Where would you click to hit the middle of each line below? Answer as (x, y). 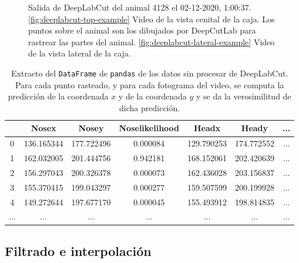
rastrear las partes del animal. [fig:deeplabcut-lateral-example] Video (152, 41)
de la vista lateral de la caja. (80, 53)
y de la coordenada (152, 96)
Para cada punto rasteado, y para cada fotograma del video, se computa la (149, 84)
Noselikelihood (149, 128)
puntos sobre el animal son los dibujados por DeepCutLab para (142, 30)
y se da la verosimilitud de (244, 96)
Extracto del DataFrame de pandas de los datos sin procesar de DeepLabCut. (150, 73)
